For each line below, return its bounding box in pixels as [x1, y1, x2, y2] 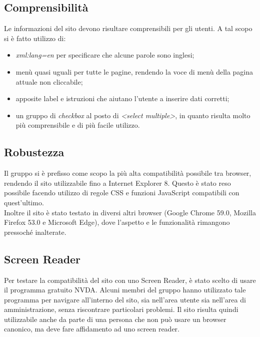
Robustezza [4, 144, 64, 160]
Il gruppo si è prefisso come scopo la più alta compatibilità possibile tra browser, [4, 168, 251, 178]
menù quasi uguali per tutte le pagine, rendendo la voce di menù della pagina [15, 66, 253, 77]
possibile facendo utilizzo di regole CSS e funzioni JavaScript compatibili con [4, 187, 239, 198]
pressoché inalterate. [4, 226, 66, 237]
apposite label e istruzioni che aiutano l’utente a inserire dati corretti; [15, 93, 229, 104]
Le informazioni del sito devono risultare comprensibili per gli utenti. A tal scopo [4, 23, 252, 34]
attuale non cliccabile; [15, 76, 83, 87]
